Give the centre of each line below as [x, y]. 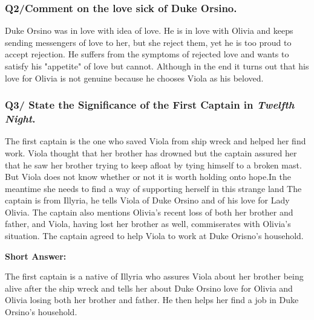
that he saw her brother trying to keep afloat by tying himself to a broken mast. [153, 165]
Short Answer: [36, 256]
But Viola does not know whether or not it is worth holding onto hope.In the [148, 177]
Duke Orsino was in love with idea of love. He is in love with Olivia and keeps [149, 30]
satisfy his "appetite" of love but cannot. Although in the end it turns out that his [157, 66]
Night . [20, 119]
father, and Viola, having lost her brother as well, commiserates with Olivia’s [148, 224]
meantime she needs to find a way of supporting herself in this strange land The [153, 188]
